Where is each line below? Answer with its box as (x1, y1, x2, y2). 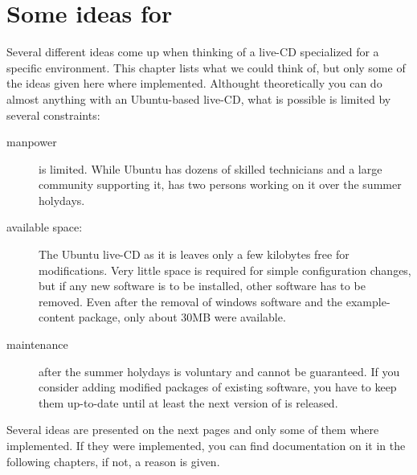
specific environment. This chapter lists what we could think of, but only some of (6, 59, 406, 76)
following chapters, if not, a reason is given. (6, 452, 220, 469)
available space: (6, 219, 83, 235)
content (39, 309, 76, 326)
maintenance (6, 336, 68, 353)
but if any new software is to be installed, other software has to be (39, 277, 366, 294)
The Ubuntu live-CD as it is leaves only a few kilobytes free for (39, 246, 350, 263)
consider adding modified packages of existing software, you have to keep (39, 379, 397, 395)
